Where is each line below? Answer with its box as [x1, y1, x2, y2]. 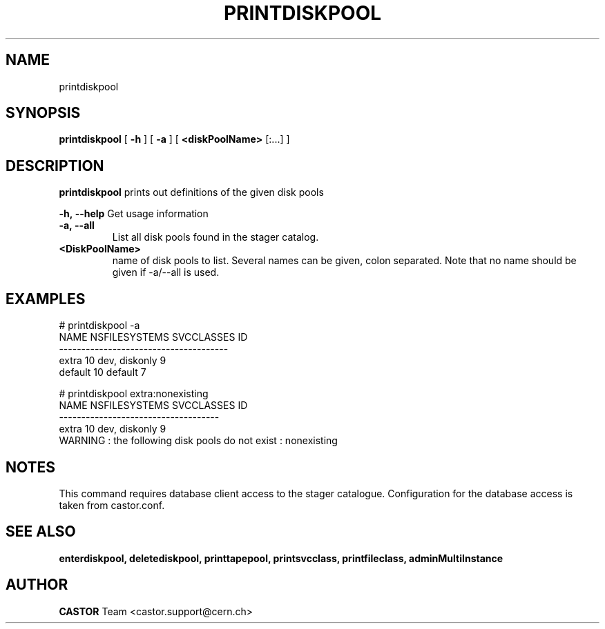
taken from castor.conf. [59, 499, 165, 511]
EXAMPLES [6, 290, 86, 308]
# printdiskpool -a [59, 319, 140, 332]
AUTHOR [6, 576, 68, 594]
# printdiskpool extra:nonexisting [59, 388, 209, 400]
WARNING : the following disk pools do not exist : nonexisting [59, 435, 338, 447]
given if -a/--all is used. [112, 266, 220, 279]
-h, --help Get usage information [59, 208, 209, 220]
